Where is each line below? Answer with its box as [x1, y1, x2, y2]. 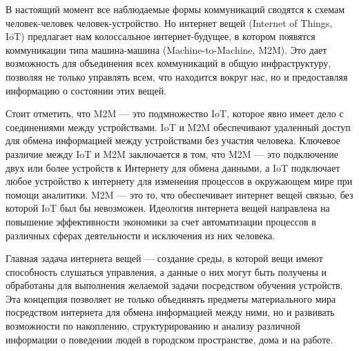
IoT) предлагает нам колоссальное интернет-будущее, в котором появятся [6, 29, 316, 43]
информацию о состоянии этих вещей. [6, 83, 167, 97]
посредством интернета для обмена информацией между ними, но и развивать [6, 305, 335, 319]
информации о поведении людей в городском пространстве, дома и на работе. [6, 332, 333, 346]
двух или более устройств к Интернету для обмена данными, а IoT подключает [6, 160, 340, 174]
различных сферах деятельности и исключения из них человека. [6, 228, 275, 242]
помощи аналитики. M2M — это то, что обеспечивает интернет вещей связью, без [6, 187, 353, 201]
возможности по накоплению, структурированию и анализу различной [6, 319, 300, 333]
